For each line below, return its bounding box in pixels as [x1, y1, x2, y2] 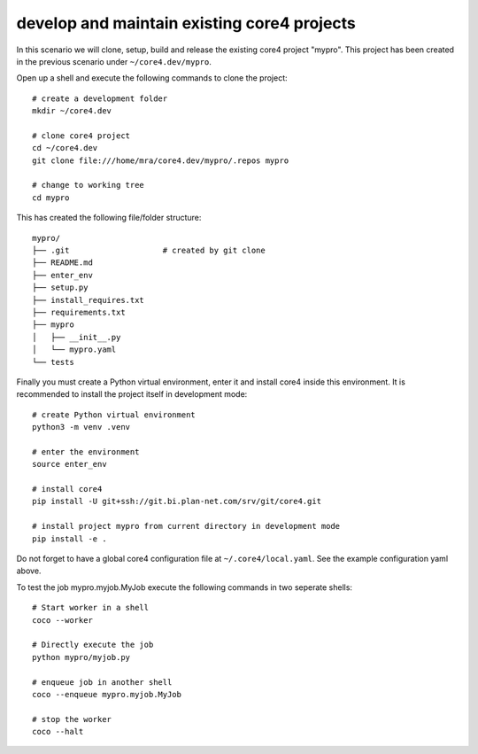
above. [16, 565, 42, 576]
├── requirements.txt [32, 307, 126, 317]
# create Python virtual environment [32, 409, 197, 420]
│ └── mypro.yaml [32, 345, 117, 354]
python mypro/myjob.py [32, 652, 131, 662]
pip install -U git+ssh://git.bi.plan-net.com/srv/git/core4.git [32, 496, 322, 507]
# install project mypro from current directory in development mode [32, 521, 341, 532]
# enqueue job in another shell [32, 677, 173, 687]
